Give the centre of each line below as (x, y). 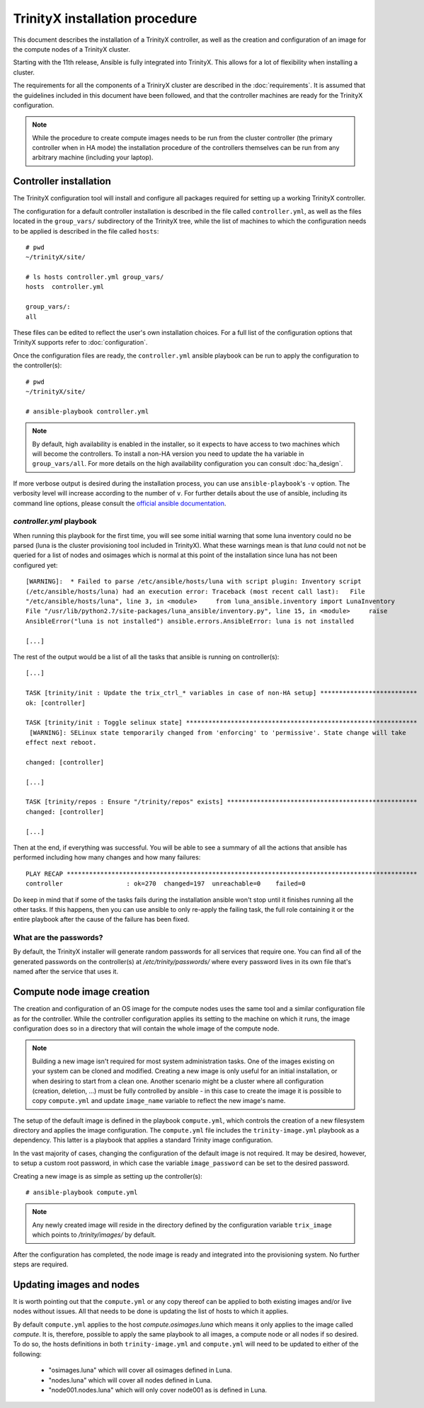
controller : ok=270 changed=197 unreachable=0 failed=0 (166, 884)
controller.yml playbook (55, 522)
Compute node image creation (81, 992)
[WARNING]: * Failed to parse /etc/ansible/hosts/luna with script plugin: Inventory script (194, 582)
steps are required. (41, 1264)
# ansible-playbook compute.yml (82, 1192)
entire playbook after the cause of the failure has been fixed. (101, 920)
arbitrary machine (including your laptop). (93, 158)
